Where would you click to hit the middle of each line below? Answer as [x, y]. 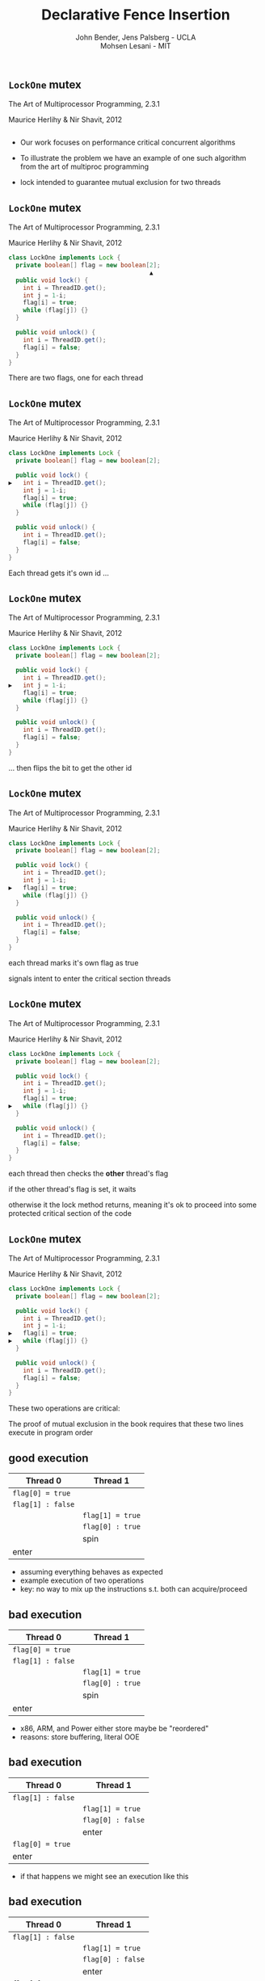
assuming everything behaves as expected [91, 1572]
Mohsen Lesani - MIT [136, 45]
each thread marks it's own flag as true [74, 962]
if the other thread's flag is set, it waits [72, 1189]
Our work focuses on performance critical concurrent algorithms [128, 142]
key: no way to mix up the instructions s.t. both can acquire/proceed [134, 1589]
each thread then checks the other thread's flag [88, 1174]
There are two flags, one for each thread [76, 378]
